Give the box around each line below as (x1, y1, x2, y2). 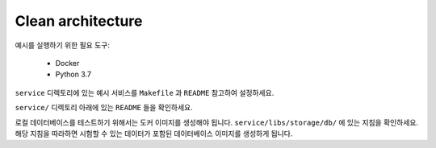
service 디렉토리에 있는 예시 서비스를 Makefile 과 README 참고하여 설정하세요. (15, 88, 275, 97)
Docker (55, 58, 80, 68)
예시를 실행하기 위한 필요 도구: (15, 40, 111, 50)
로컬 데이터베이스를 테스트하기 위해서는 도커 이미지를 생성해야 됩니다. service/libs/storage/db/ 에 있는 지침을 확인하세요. (15, 117, 419, 127)
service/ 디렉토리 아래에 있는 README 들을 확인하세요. (15, 103, 193, 113)
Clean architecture (15, 12, 143, 30)
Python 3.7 (55, 69, 92, 80)
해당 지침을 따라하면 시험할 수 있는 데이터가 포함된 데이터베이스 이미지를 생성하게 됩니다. (15, 129, 293, 138)
